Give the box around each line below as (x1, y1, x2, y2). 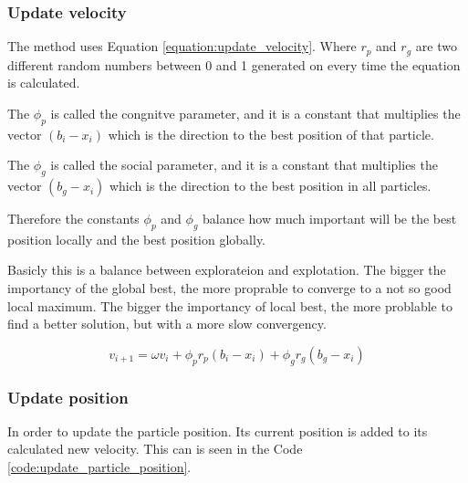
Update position (7, 385, 129, 408)
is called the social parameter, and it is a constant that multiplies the (50, 155, 438, 174)
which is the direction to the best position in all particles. (109, 176, 432, 195)
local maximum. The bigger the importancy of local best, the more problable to (7, 296, 452, 315)
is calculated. (7, 73, 80, 92)
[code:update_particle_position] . (7, 457, 192, 477)
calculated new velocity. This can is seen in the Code (7, 439, 303, 458)
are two (415, 37, 457, 56)
